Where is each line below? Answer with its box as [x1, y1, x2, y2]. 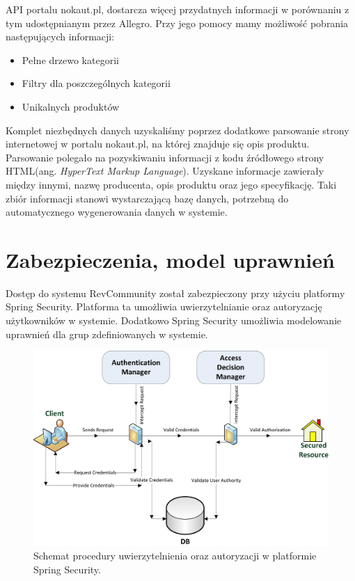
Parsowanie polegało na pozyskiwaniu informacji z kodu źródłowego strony [6, 150, 324, 164]
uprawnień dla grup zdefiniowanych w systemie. [6, 326, 208, 341]
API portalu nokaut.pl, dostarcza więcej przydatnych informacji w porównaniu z [6, 2, 349, 16]
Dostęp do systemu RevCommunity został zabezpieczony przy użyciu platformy [6, 285, 345, 300]
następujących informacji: [6, 29, 115, 44]
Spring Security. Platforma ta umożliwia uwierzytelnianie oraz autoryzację [6, 299, 322, 314]
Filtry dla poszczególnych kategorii [22, 76, 171, 90]
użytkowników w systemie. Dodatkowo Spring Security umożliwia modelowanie [6, 313, 342, 328]
